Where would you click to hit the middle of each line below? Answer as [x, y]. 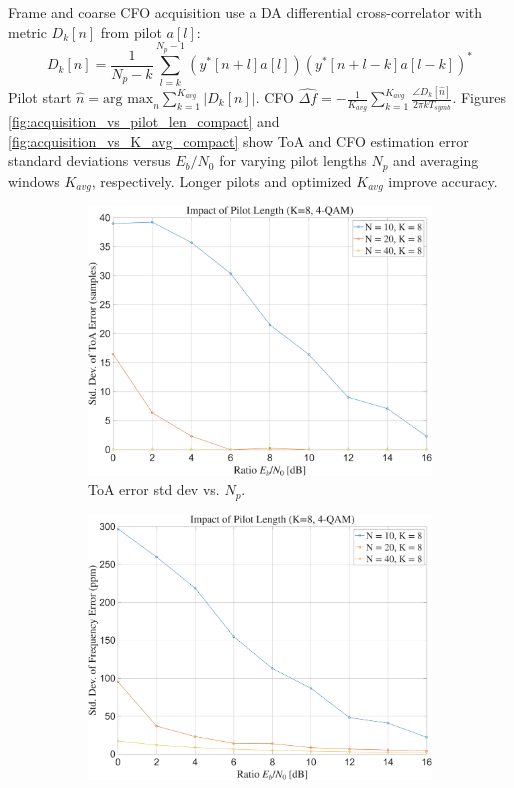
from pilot [131, 31]
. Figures [479, 97]
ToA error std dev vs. [154, 489]
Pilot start [40, 97]
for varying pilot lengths [293, 160]
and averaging [436, 160]
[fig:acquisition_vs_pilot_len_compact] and [144, 121]
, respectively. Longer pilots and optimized [221, 180]
